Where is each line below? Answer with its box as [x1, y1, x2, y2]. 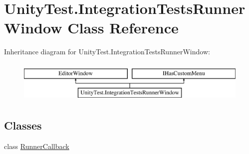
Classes [4, 118, 42, 133]
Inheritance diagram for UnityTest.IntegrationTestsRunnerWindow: [4, 46, 210, 57]
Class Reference [67, 17, 179, 38]
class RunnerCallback [4, 141, 69, 152]
